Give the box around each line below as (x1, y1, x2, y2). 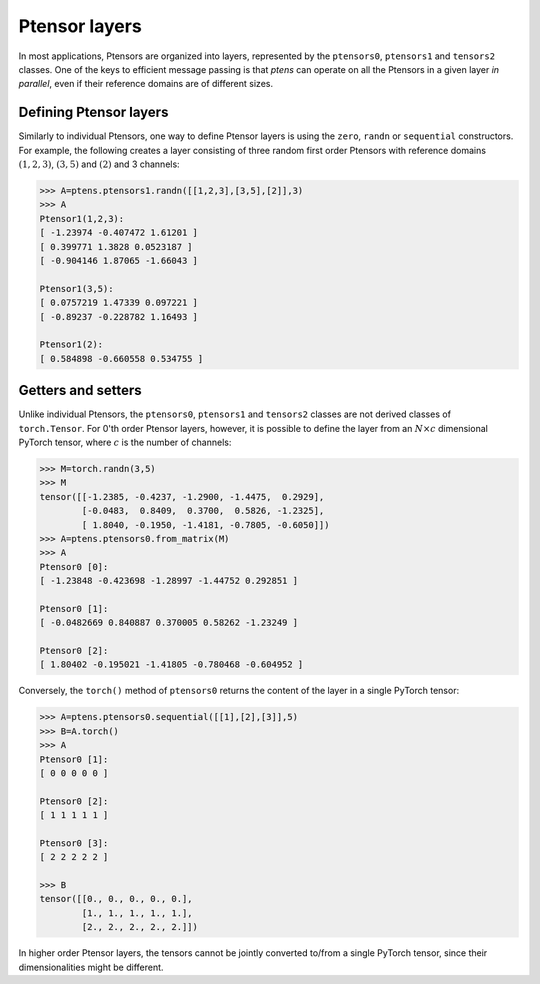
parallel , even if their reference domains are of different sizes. (18, 78, 274, 90)
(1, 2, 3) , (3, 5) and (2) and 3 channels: (18, 158, 180, 170)
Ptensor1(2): (39, 339, 104, 350)
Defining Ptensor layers (18, 104, 169, 121)
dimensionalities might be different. (18, 961, 164, 973)
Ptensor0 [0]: (39, 561, 109, 572)
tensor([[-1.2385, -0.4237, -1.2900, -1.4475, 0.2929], (39, 491, 325, 502)
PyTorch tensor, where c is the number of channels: (18, 436, 232, 448)
